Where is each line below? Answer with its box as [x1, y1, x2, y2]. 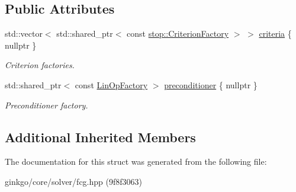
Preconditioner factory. [5, 98, 88, 111]
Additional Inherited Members [5, 127, 196, 146]
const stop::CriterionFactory [127, 27, 229, 40]
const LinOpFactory [75, 78, 148, 91]
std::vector [5, 27, 43, 40]
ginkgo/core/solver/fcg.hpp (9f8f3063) [5, 175, 142, 187]
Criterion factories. [5, 59, 75, 71]
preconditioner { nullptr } [164, 78, 258, 91]
